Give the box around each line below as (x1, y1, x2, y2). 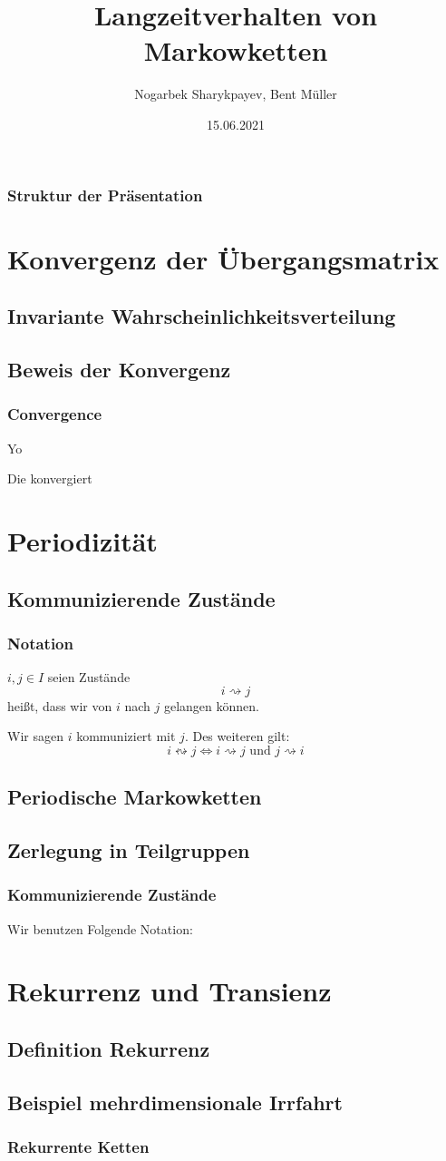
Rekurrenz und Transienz (7, 972, 332, 1010)
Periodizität (7, 522, 158, 559)
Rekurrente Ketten (7, 1136, 150, 1158)
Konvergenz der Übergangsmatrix (7, 239, 440, 277)
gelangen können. (163, 696, 259, 715)
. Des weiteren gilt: (184, 727, 290, 746)
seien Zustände (47, 668, 131, 687)
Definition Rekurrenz (7, 1035, 210, 1063)
